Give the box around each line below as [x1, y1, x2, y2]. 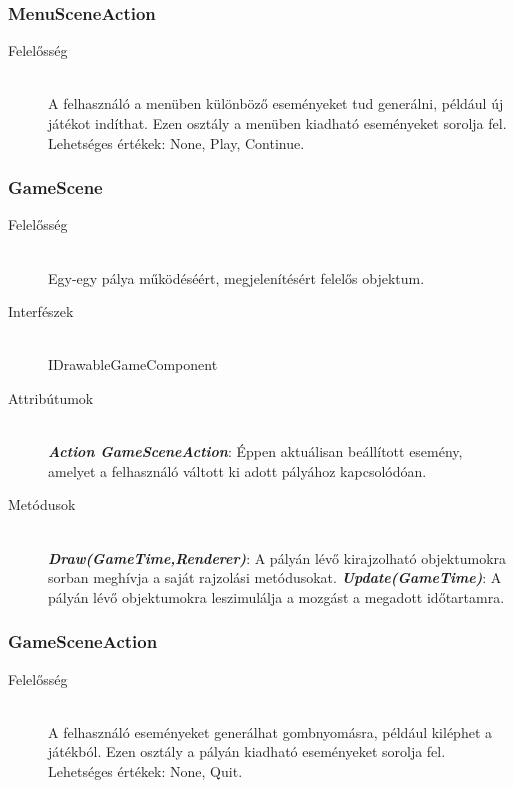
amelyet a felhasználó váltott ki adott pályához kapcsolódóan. [48, 460, 427, 481]
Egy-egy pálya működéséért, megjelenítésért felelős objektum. [48, 267, 425, 288]
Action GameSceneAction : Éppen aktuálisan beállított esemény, [48, 441, 463, 462]
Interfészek [8, 301, 74, 322]
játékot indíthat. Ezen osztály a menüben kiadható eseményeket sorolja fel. [48, 113, 507, 133]
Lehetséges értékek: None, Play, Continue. [48, 132, 305, 153]
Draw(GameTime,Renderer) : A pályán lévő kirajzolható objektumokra [48, 547, 507, 568]
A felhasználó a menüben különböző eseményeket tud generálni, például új [48, 93, 504, 114]
